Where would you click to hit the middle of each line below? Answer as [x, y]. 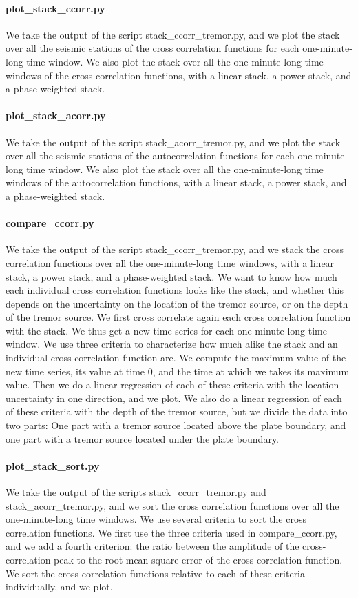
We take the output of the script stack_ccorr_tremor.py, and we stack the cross [175, 249]
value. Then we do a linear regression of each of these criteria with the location [172, 385]
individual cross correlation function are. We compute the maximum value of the [176, 358]
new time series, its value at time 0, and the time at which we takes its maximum [178, 371]
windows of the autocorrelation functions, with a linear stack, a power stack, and [176, 182]
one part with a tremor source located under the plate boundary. [143, 438]
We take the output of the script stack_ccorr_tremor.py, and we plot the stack [173, 34]
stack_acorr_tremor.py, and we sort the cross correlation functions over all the [172, 505]
